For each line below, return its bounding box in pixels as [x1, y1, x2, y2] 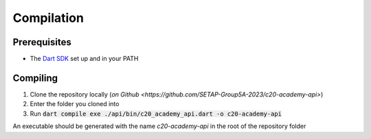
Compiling [12, 72, 58, 84]
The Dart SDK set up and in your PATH [30, 55, 139, 63]
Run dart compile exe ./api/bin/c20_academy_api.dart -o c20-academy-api [30, 110, 282, 118]
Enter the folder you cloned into [30, 100, 120, 108]
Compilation [12, 10, 84, 25]
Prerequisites [12, 36, 71, 48]
